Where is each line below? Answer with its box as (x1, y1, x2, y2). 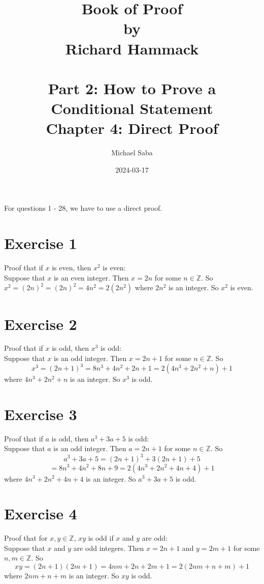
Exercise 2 (4, 313, 77, 334)
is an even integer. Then (53, 272, 129, 283)
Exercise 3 (4, 403, 77, 424)
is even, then (52, 262, 91, 273)
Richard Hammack (65, 38, 199, 59)
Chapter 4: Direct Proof (46, 118, 218, 138)
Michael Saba (111, 147, 153, 158)
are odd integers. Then (73, 542, 144, 553)
